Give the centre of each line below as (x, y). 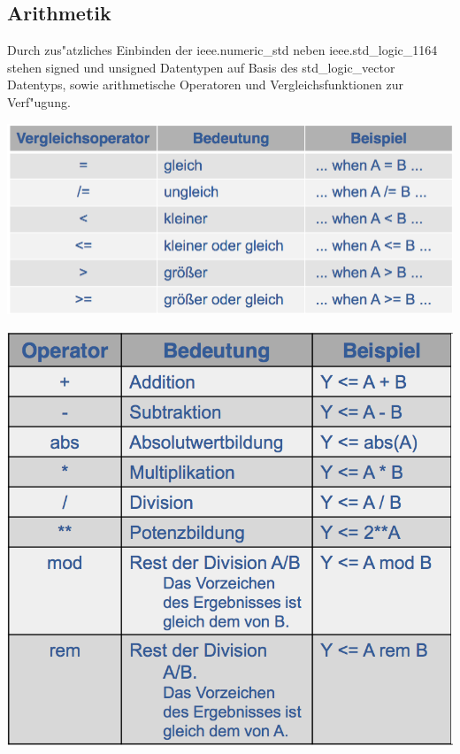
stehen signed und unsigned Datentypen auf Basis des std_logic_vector (201, 67)
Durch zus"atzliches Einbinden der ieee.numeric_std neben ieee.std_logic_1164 (222, 50)
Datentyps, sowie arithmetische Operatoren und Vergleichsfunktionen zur (205, 85)
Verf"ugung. (39, 101)
